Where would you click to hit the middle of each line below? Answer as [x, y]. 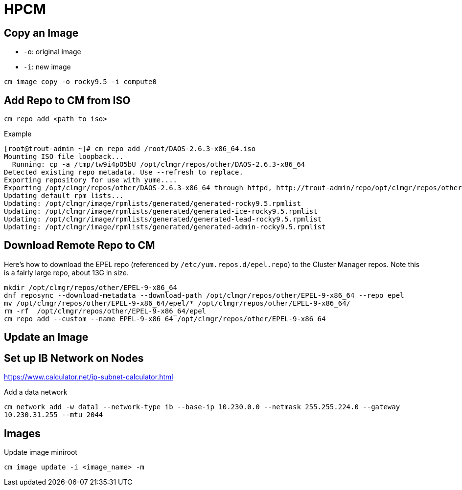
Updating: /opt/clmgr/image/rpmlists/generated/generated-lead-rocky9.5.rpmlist [163, 219]
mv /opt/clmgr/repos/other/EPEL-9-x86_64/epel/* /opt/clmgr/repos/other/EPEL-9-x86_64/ [177, 303]
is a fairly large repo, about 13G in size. [67, 272]
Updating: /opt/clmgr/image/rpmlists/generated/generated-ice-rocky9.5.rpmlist [161, 212]
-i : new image [47, 67]
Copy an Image [41, 33]
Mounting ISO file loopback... [64, 157]
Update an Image [46, 337]
